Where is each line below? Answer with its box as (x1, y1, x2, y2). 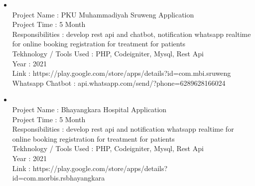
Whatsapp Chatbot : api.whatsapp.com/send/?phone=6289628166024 (12, 77, 226, 88)
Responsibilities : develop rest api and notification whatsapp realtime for (12, 124, 234, 134)
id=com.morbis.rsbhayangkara (12, 173, 105, 183)
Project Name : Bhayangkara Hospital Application (12, 104, 167, 114)
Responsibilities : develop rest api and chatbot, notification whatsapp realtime (12, 28, 251, 39)
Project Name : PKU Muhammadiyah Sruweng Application (12, 9, 194, 19)
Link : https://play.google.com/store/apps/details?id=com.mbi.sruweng (12, 68, 231, 78)
